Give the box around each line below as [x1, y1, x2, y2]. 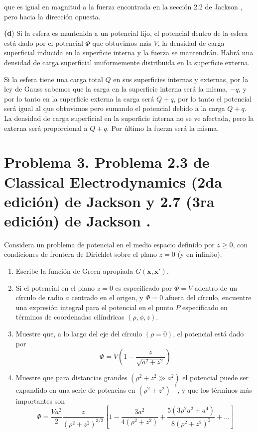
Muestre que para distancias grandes [15, 372, 128, 383]
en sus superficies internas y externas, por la [113, 74, 249, 84]
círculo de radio [15, 292, 63, 303]
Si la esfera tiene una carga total [4, 74, 103, 84]
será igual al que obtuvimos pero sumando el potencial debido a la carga [4, 103, 225, 113]
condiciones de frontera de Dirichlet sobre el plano [4, 249, 157, 259]
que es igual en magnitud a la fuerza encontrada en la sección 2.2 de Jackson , [4, 1, 243, 11]
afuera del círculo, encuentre [165, 292, 252, 303]
